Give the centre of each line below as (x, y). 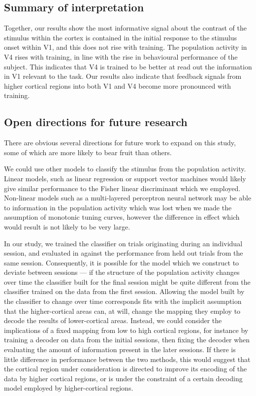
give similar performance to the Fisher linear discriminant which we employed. (122, 188)
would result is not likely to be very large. (67, 226)
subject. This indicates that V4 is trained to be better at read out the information (128, 66)
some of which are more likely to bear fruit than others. (88, 152)
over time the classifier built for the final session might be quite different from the (127, 281)
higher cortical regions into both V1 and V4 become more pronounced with (118, 85)
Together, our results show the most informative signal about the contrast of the (125, 28)
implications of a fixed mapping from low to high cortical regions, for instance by (126, 330)
